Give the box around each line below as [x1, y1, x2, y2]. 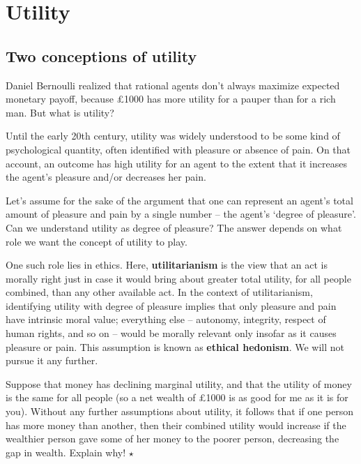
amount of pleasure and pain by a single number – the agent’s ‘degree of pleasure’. [6, 207, 356, 221]
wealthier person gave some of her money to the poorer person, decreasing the [6, 431, 339, 446]
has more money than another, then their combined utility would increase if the [6, 417, 346, 432]
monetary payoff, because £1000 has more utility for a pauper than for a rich [6, 91, 336, 106]
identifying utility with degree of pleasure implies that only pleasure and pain [6, 298, 337, 313]
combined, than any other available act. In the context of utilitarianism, [6, 285, 313, 299]
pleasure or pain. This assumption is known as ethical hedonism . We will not [6, 339, 345, 354]
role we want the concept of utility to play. [6, 234, 187, 248]
